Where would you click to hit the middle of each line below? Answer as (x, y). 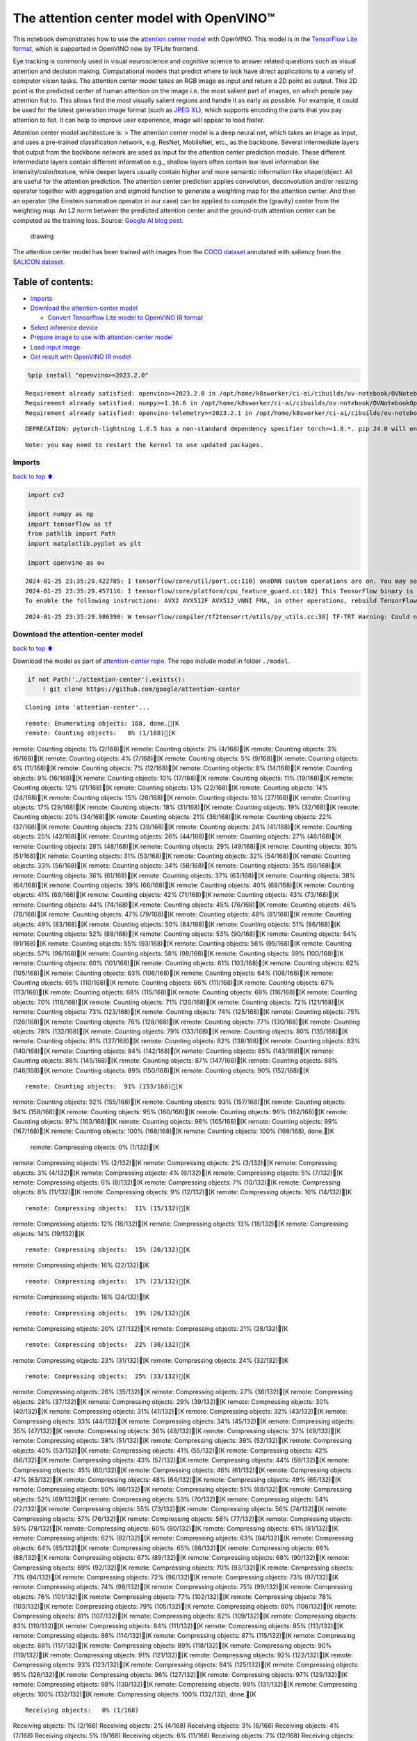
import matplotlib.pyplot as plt (84, 544)
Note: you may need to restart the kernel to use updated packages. (144, 445)
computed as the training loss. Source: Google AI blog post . (98, 220)
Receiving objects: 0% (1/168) (82, 1710)
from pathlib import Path (72, 534)
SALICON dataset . (39, 262)
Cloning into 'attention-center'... (88, 708)
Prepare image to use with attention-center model (101, 337)
